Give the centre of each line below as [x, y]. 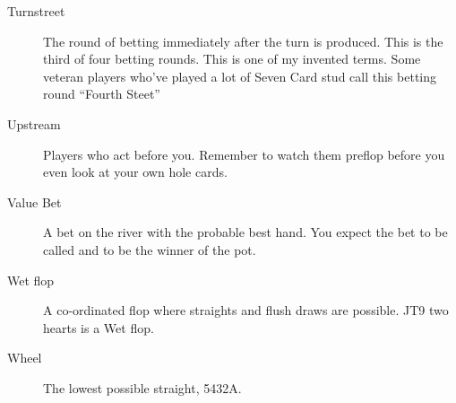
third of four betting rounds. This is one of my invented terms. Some [232, 59]
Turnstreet [36, 11]
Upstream [34, 123]
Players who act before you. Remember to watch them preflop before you [244, 154]
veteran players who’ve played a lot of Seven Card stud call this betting [240, 76]
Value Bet [34, 201]
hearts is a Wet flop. [99, 327]
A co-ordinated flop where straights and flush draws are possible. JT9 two [246, 310]
